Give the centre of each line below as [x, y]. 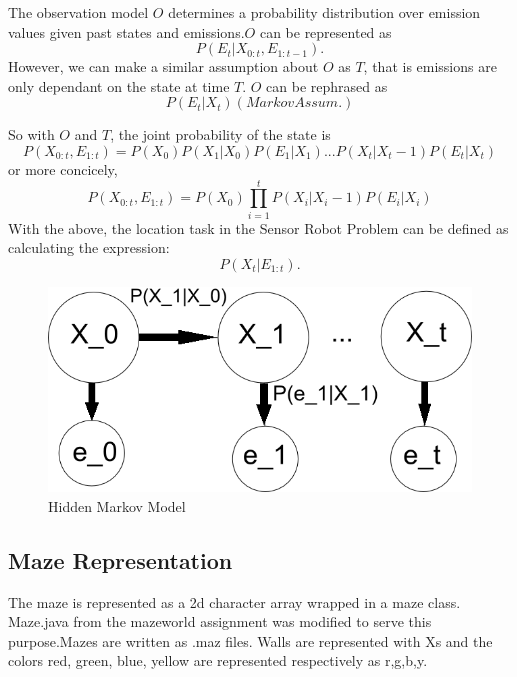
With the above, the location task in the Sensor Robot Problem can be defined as [258, 227]
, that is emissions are [430, 66]
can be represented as [325, 31]
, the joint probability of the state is [220, 134]
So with [31, 134]
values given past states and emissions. [126, 31]
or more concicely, [63, 168]
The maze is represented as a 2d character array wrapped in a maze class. [234, 601]
